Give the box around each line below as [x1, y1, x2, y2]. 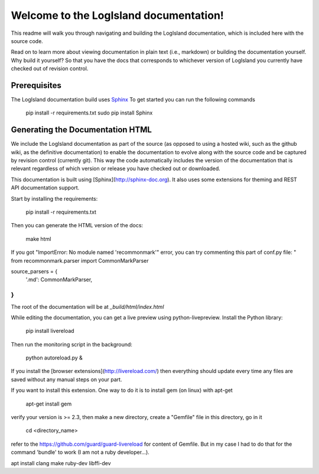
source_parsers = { [11, 268, 58, 274]
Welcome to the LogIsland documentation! [11, 9, 224, 22]
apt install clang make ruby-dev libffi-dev [11, 459, 112, 466]
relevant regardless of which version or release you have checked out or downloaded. [11, 165, 221, 172]
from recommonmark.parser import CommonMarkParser [11, 257, 149, 264]
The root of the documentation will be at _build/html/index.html [11, 303, 164, 310]
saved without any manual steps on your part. [11, 375, 122, 383]
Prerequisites [11, 80, 61, 90]
